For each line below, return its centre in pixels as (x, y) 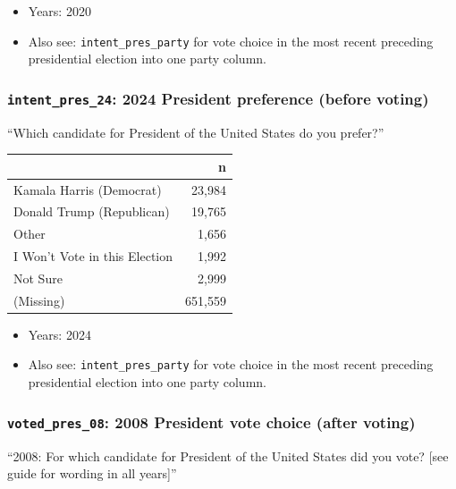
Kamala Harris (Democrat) (88, 189)
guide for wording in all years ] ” (92, 473)
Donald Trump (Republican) (92, 211)
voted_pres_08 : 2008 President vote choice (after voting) (211, 422)
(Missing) (39, 300)
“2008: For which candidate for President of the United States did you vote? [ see (228, 455)
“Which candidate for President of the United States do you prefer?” (196, 132)
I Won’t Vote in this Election (93, 256)
